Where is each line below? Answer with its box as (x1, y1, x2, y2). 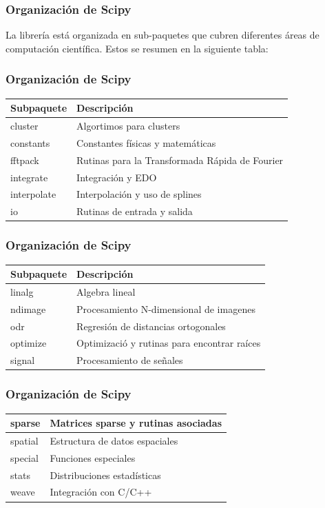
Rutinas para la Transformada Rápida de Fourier (76, 152, 284, 167)
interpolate (10, 187, 56, 201)
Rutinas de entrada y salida (76, 204, 193, 219)
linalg (10, 284, 34, 298)
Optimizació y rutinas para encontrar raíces (76, 336, 261, 350)
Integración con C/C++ (50, 485, 152, 499)
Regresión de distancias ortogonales (76, 318, 226, 333)
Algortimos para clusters (76, 118, 180, 132)
